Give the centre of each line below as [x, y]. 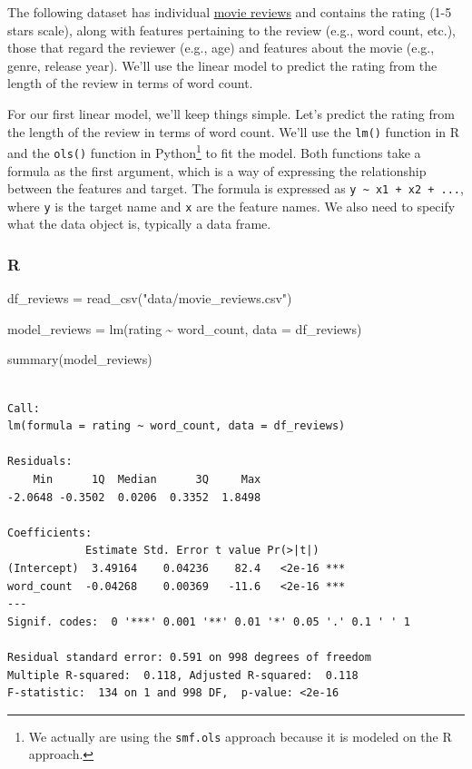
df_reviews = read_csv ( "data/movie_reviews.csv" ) [150, 298]
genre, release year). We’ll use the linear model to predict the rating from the [222, 65]
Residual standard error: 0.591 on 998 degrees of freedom [189, 657]
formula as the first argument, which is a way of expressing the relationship [217, 170]
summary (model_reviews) [80, 359]
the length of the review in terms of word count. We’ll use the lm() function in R [234, 131]
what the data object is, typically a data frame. [139, 224]
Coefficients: [50, 532]
